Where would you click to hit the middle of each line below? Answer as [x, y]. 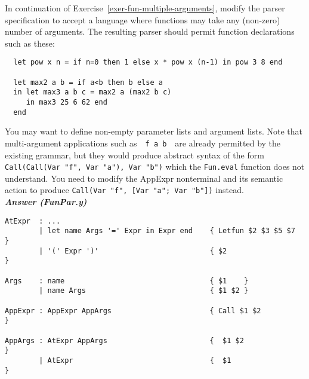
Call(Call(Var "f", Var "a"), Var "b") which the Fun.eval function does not [155, 166]
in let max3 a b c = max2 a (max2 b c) [92, 92]
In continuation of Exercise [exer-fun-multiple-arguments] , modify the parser [145, 8]
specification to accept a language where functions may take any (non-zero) [143, 19]
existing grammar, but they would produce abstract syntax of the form [135, 155]
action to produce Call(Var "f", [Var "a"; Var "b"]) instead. [124, 190]
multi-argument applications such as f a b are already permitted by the [143, 143]
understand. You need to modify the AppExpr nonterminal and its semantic [144, 178]
